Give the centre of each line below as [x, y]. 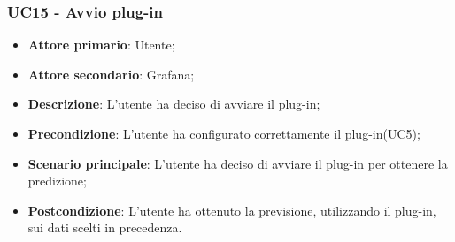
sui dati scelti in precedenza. [105, 227]
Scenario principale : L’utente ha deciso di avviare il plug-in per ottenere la [238, 163]
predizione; [57, 181]
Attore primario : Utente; [101, 45]
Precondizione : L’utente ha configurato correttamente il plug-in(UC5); [224, 133]
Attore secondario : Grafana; [111, 74]
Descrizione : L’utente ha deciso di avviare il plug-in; [174, 104]
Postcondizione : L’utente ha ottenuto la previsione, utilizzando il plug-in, [232, 210]
